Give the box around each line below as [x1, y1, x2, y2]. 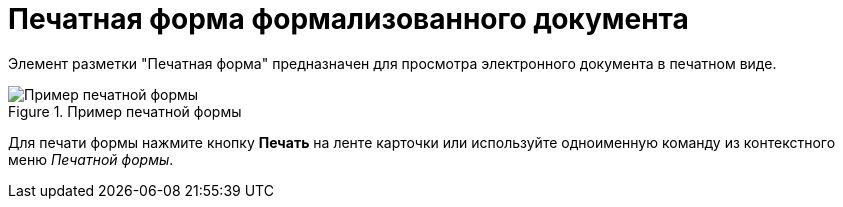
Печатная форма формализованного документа [8, 2, 689, 36]
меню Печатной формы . [8, 150, 174, 168]
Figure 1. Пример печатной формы [8, 102, 242, 120]
